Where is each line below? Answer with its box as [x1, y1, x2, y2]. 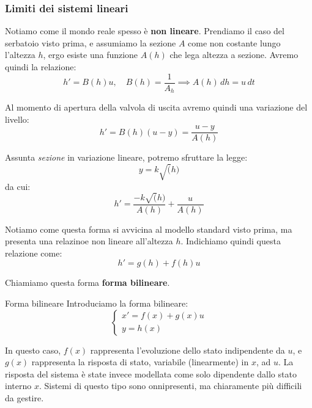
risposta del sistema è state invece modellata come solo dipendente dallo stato [5, 367, 297, 380]
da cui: [5, 180, 31, 192]
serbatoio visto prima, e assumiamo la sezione [5, 36, 176, 49]
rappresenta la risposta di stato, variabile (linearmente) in [31, 355, 249, 368]
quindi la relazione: [5, 60, 76, 73]
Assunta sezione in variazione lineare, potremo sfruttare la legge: [5, 151, 248, 164]
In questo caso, [5, 343, 61, 356]
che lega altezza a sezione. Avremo [169, 48, 299, 61]
